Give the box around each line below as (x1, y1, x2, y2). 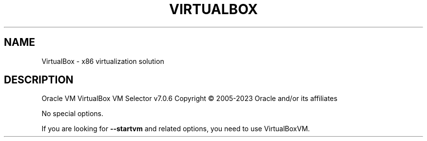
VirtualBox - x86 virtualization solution (41, 57, 164, 65)
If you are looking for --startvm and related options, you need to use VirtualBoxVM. (41, 124, 310, 133)
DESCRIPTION (4, 74, 74, 86)
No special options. (41, 109, 103, 118)
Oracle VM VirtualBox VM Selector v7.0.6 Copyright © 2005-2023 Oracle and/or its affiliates (41, 94, 338, 103)
